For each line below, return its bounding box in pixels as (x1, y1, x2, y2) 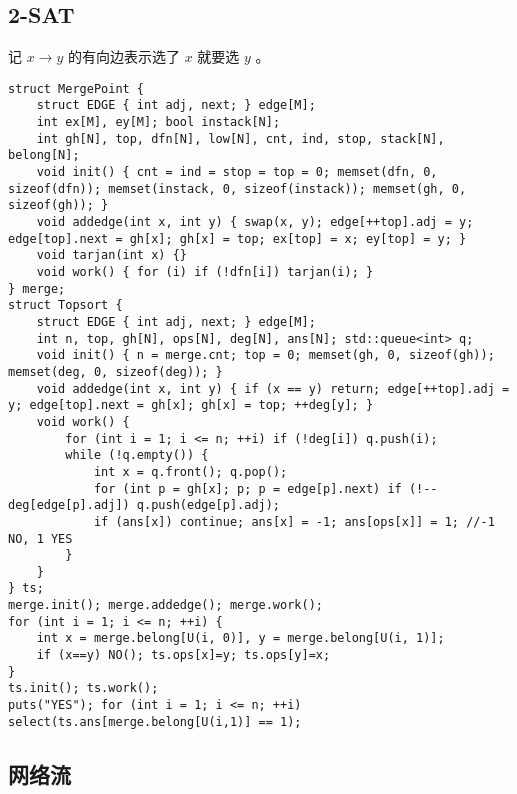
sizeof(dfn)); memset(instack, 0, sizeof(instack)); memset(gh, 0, (8, 181, 467, 196)
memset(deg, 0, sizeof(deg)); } (8, 364, 223, 379)
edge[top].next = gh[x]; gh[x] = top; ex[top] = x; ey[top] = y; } (8, 231, 467, 246)
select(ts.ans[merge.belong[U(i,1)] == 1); (8, 714, 302, 729)
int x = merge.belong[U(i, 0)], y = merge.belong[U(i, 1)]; (36, 631, 445, 646)
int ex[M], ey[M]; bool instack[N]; (36, 115, 281, 130)
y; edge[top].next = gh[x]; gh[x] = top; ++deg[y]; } (8, 398, 374, 413)
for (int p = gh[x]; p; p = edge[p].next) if (93, 481, 402, 496)
